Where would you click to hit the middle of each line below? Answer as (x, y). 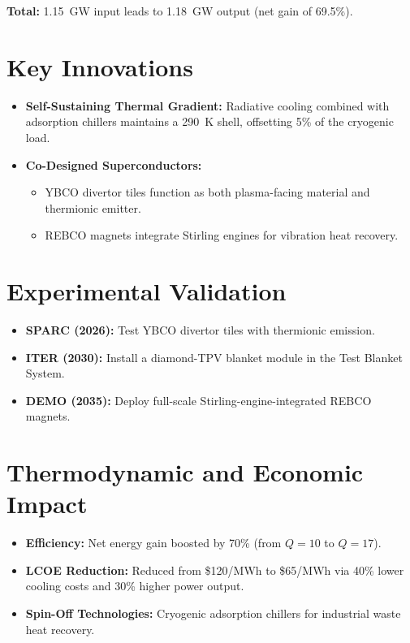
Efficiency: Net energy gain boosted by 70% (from (153, 543)
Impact (47, 504)
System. (45, 373)
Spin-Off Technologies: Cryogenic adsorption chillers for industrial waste (213, 613)
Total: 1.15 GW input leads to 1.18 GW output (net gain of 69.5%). (180, 11)
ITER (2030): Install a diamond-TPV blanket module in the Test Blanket (214, 357)
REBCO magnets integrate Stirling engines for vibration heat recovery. (222, 235)
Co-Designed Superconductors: (114, 164)
